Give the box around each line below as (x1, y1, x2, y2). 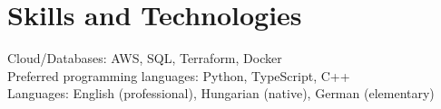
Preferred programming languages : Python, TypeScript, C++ (7, 66, 350, 85)
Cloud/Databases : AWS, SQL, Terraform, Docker (7, 49, 282, 68)
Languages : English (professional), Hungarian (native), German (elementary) (7, 84, 435, 103)
